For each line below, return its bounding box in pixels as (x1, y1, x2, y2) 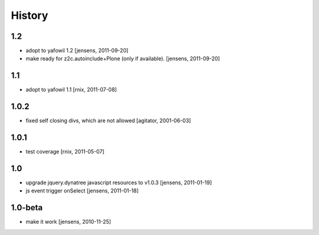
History (11, 9, 48, 22)
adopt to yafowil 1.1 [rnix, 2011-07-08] (25, 86, 118, 93)
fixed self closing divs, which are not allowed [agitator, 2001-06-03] (25, 117, 191, 124)
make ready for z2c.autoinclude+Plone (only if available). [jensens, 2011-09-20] (25, 55, 220, 62)
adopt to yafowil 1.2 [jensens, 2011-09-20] (25, 47, 129, 54)
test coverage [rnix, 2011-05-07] (25, 148, 105, 155)
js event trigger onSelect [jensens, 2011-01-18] (25, 187, 139, 194)
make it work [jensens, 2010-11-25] (25, 218, 112, 226)
